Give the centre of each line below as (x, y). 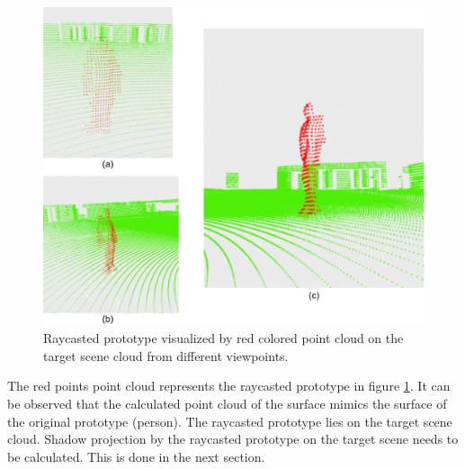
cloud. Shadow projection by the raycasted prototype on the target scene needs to (233, 439)
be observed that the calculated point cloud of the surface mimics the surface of (227, 403)
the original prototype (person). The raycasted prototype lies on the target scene (230, 421)
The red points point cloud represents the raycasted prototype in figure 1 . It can (229, 386)
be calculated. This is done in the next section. (136, 456)
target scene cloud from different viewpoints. (166, 355)
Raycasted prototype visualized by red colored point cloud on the (224, 338)
